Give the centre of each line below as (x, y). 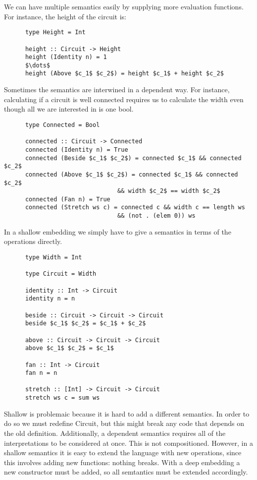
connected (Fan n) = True (68, 199)
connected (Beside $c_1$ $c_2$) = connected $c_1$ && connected (133, 158)
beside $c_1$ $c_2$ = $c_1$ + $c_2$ (85, 324)
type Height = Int (55, 32)
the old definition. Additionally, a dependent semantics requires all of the (115, 433)
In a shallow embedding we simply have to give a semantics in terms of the (118, 231)
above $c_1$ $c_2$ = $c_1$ (69, 348)
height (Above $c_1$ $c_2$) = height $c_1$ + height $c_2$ (124, 74)
